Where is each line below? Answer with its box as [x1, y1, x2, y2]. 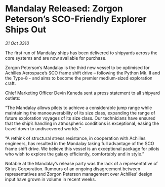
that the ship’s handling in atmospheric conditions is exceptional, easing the [5, 120, 159, 126]
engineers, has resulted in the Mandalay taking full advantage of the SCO [5, 140, 154, 146]
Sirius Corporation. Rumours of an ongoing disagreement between [5, 166, 141, 172]
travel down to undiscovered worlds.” [5, 125, 82, 131]
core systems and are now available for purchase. [5, 55, 107, 61]
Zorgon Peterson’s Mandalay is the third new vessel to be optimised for [5, 65, 150, 71]
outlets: [5, 95, 21, 101]
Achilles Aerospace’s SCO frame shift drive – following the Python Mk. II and [5, 70, 160, 75]
